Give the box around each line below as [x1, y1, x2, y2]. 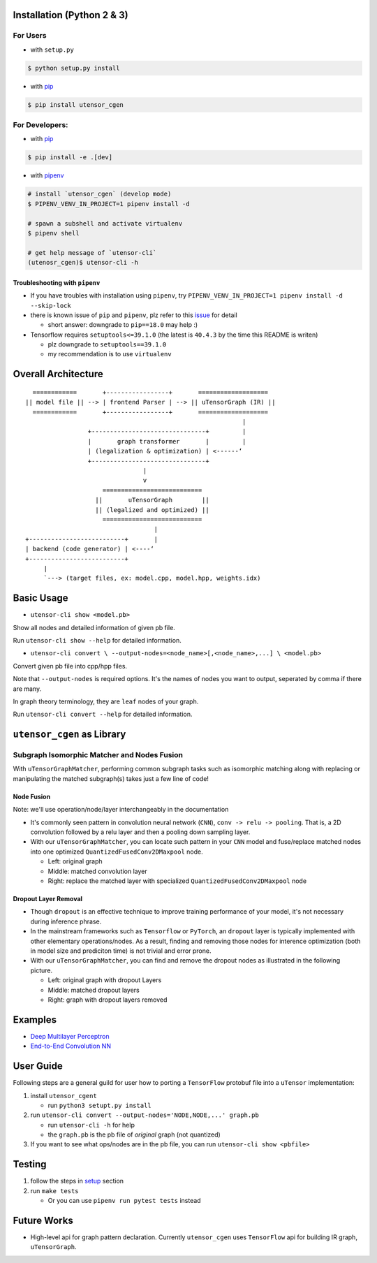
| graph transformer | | [87, 437, 246, 445]
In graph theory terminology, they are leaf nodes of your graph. [13, 697, 199, 706]
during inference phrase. [30, 917, 102, 926]
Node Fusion [13, 792, 51, 801]
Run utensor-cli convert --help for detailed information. [13, 710, 193, 719]
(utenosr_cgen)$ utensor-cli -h [27, 258, 139, 267]
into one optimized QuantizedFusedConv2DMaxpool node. [30, 847, 203, 856]
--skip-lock [30, 301, 71, 309]
